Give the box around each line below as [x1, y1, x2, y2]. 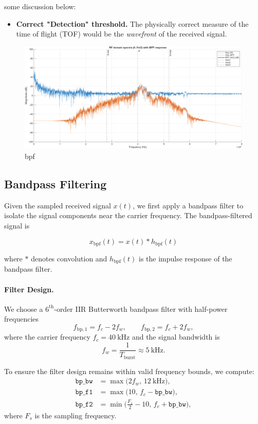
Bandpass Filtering [4, 175, 107, 191]
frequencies [4, 313, 39, 324]
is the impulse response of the [139, 253, 232, 263]
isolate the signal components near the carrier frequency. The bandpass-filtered [4, 210, 252, 221]
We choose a [4, 303, 43, 314]
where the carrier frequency [4, 331, 90, 342]
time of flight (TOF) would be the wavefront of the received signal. [16, 28, 227, 39]
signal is [4, 220, 30, 231]
